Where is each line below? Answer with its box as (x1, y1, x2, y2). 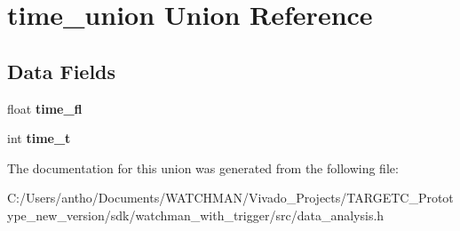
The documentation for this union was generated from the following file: (7, 158, 399, 177)
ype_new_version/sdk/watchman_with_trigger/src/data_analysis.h (7, 205, 385, 224)
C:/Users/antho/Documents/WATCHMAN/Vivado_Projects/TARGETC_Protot (7, 188, 454, 207)
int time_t (7, 129, 71, 147)
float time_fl (7, 99, 83, 117)
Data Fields (7, 57, 116, 84)
